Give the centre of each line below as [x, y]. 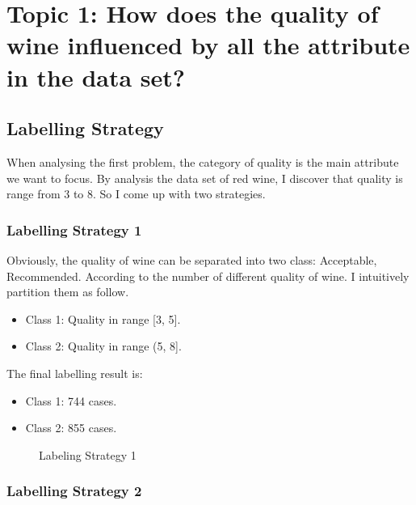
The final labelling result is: [75, 373]
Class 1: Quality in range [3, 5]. [103, 318]
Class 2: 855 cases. [71, 428]
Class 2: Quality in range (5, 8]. [103, 346]
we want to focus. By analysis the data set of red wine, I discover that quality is [205, 178]
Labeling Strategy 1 [88, 454]
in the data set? [96, 76]
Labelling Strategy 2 [74, 491]
